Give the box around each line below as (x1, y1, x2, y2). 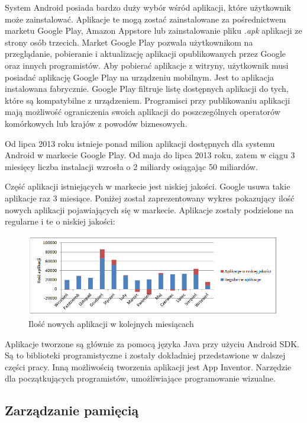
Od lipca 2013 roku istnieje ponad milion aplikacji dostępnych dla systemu (5, 137, 275, 149)
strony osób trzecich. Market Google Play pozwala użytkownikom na (5, 36, 253, 48)
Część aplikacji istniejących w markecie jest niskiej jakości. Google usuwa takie (5, 180, 290, 193)
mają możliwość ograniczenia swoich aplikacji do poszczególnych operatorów (5, 105, 280, 118)
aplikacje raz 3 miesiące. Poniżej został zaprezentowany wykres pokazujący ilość (5, 191, 295, 204)
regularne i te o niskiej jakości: (5, 215, 115, 227)
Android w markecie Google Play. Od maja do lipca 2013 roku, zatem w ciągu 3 (5, 149, 295, 161)
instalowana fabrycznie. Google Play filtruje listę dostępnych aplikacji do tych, (5, 82, 289, 95)
